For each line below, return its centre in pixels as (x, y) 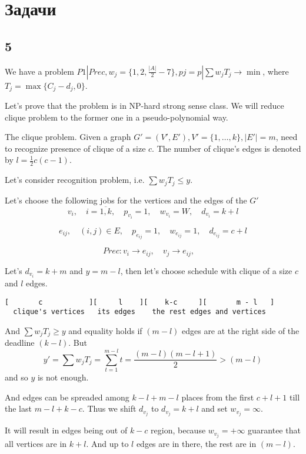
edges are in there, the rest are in (196, 444)
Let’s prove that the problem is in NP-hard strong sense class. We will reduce (144, 106)
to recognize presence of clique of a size (75, 148)
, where (276, 71)
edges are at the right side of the (240, 330)
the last (18, 408)
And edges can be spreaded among (67, 397)
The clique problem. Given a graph (68, 137)
